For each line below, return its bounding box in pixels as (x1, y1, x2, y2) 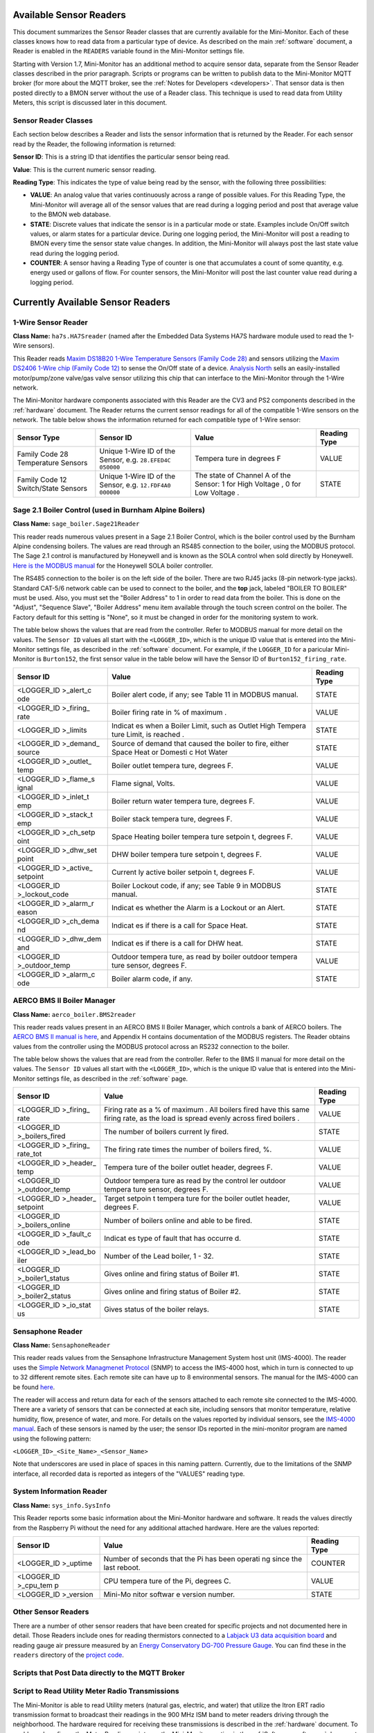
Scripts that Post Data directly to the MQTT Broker (12, 1668, 185, 1678)
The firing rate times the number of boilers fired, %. (104, 1144, 272, 1154)
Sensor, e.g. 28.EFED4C (99, 455, 171, 464)
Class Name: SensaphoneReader (12, 1341, 111, 1349)
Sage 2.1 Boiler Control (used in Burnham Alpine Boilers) (12, 505, 206, 514)
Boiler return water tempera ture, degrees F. (111, 796, 256, 805)
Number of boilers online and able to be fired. (104, 1216, 253, 1226)
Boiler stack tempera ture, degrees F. (111, 814, 233, 824)
